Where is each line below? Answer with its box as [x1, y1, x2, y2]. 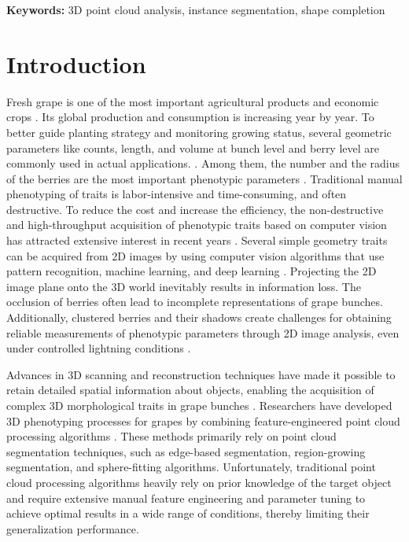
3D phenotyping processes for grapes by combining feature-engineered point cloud [6, 412, 400, 429]
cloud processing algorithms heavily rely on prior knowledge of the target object [6, 474, 392, 490]
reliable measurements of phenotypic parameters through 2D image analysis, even [6, 324, 400, 341]
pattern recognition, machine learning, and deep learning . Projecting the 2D [6, 263, 377, 279]
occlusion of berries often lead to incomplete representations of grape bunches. [6, 293, 383, 310]
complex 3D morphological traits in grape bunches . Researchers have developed [6, 397, 392, 413]
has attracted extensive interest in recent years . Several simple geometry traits [6, 232, 388, 249]
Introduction [6, 47, 146, 79]
